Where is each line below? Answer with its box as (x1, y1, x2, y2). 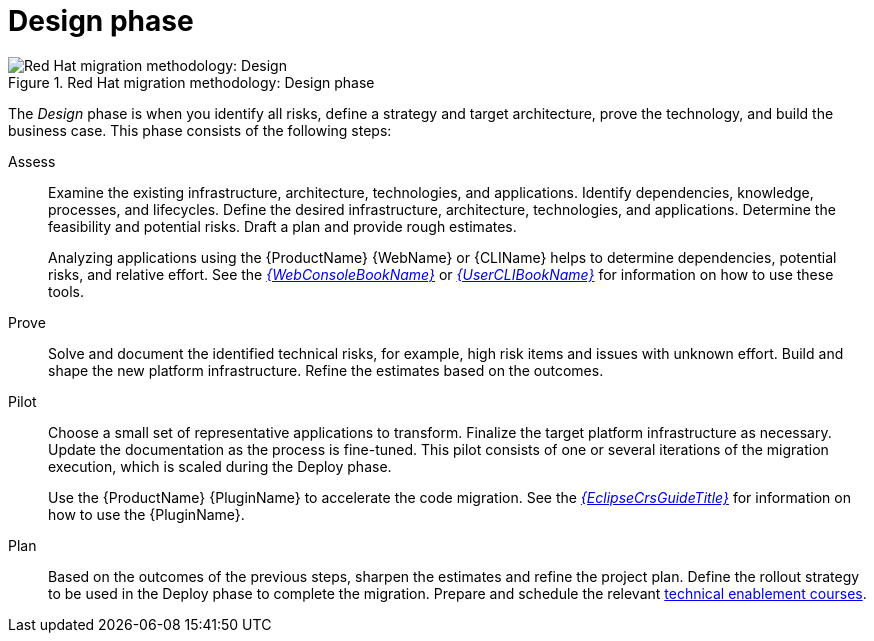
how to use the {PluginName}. (48, 505, 245, 523)
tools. (48, 282, 85, 300)
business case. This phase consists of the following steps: (8, 121, 392, 139)
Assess (8, 152, 56, 170)
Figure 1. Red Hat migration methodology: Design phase (8, 73, 375, 91)
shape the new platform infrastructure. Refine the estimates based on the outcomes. (48, 361, 604, 379)
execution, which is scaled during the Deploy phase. (48, 457, 392, 475)
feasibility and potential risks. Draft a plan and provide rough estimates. (48, 217, 517, 235)
